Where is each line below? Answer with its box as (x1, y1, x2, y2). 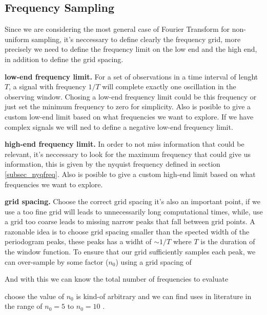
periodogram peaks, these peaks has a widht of (5, 236, 152, 247)
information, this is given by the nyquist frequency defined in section (5, 159, 220, 169)
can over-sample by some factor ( (5, 256, 109, 267)
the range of (5, 301, 43, 311)
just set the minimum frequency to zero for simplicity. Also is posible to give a (5, 101, 251, 112)
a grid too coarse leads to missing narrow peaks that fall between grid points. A (5, 216, 255, 227)
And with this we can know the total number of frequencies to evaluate (5, 273, 229, 284)
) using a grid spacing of (115, 256, 192, 267)
